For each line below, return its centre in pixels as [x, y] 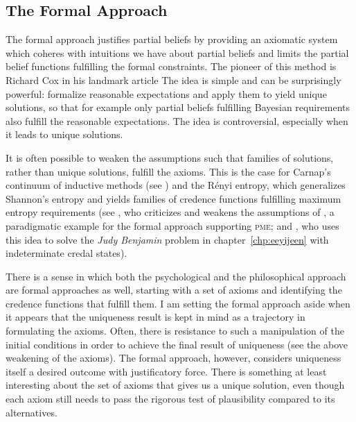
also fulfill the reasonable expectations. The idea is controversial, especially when [177, 120]
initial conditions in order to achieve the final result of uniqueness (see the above [177, 344]
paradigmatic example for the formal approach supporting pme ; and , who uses [172, 225]
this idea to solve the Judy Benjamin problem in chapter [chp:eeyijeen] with [167, 239]
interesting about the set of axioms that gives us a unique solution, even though [175, 385]
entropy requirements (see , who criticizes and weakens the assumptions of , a [170, 212]
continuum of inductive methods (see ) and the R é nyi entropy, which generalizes [176, 185]
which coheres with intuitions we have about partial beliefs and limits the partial [177, 52]
